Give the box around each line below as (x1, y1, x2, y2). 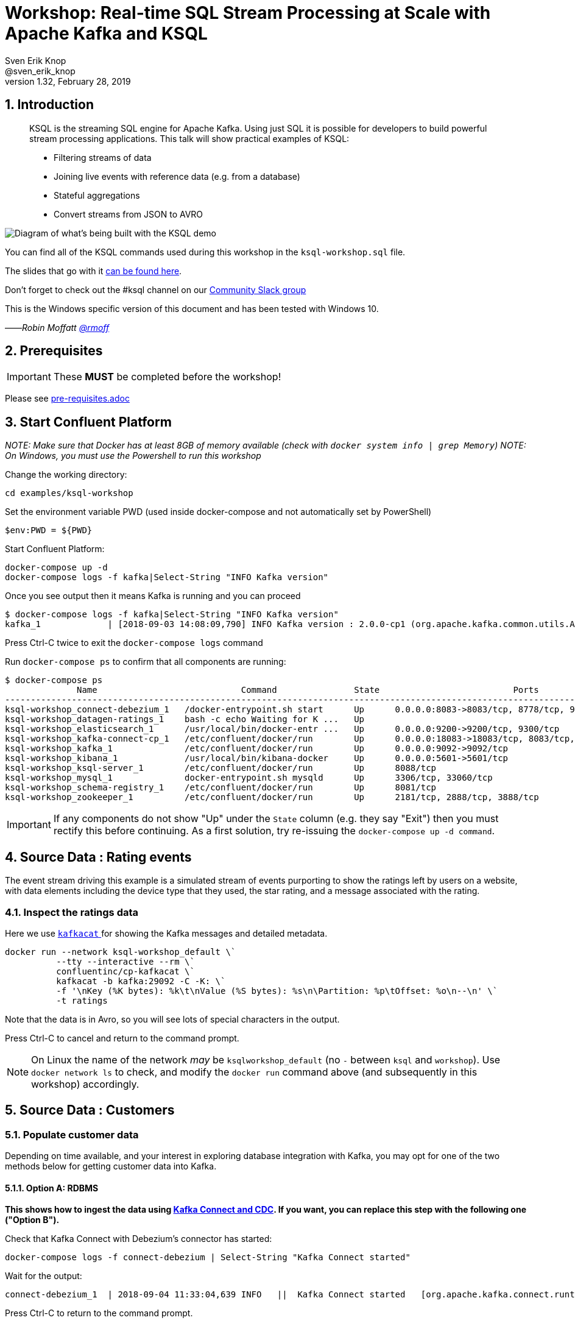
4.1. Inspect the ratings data (5, 906, 139, 918)
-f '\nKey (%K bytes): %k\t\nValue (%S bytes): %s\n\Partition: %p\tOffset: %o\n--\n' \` (56, 985, 498, 996)
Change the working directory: (5, 469, 127, 480)
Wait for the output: (5, 1271, 82, 1282)
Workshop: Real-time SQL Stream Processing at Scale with (5, 2, 491, 23)
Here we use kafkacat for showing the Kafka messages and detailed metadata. (5, 928, 328, 938)
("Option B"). (5, 1215, 60, 1225)
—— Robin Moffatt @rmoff (5, 322, 110, 333)
